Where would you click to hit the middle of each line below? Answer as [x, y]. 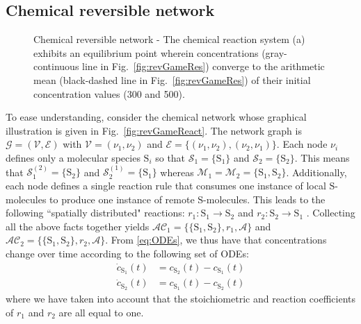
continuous [56, 66]
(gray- [274, 52]
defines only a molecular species [73, 157]
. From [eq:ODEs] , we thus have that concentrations [216, 240]
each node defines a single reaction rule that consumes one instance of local [166, 185]
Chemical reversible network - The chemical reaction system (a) [169, 39]
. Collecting [331, 213]
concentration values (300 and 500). [109, 93]
